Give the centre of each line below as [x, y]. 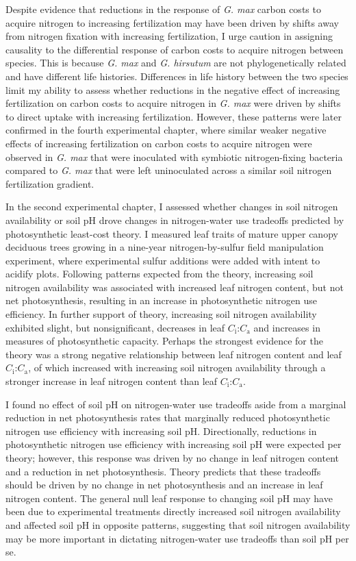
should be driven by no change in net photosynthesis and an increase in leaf [164, 485]
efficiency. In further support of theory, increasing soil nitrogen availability [161, 314]
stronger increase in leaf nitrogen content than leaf [112, 381]
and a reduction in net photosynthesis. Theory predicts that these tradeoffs [163, 471]
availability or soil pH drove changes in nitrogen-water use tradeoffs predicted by [175, 220]
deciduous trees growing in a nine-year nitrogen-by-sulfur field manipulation [165, 247]
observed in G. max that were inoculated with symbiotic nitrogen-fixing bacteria [174, 157]
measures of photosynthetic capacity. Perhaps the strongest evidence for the [164, 341]
